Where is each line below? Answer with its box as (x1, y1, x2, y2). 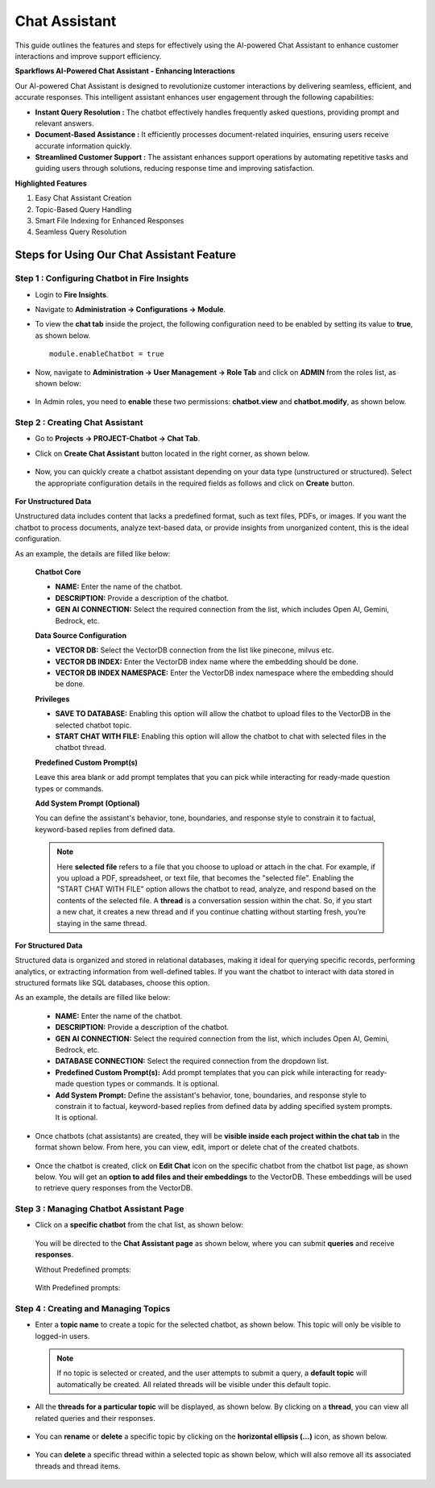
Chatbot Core (35, 567, 81, 577)
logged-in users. (35, 1331, 90, 1340)
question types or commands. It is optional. (75, 1079, 220, 1089)
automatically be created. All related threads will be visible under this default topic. (56, 1379, 331, 1389)
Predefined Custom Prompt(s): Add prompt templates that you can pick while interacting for (55, 1067, 364, 1077)
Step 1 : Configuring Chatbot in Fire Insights (14, 273, 189, 284)
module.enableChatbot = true (49, 349, 164, 359)
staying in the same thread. (56, 918, 147, 927)
